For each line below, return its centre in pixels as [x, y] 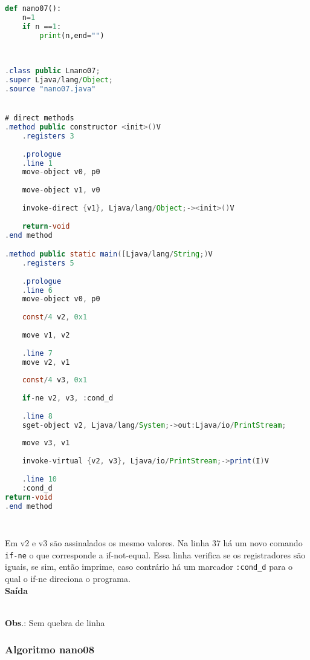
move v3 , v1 [46, 443]
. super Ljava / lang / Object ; [59, 80]
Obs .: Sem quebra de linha [55, 622]
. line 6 [37, 290]
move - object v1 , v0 [61, 190]
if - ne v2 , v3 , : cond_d [68, 398]
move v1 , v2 [46, 335]
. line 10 [39, 479]
